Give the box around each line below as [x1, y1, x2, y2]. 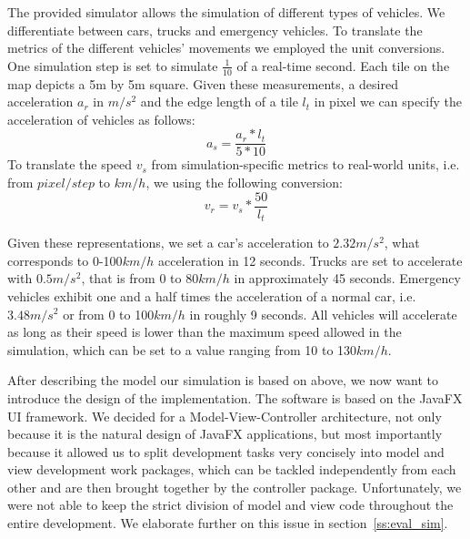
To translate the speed [7, 155, 133, 174]
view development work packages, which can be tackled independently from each [7, 460, 456, 479]
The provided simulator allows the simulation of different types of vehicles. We [7, 3, 445, 21]
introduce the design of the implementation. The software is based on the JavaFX [7, 388, 463, 407]
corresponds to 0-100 [7, 250, 123, 269]
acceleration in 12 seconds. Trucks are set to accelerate [157, 250, 463, 269]
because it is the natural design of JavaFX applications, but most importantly [7, 424, 443, 443]
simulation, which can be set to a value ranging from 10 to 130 [7, 340, 357, 359]
